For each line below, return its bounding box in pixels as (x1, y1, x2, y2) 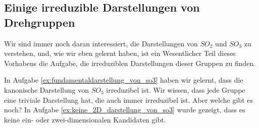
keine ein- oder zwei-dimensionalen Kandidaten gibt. (4, 114, 166, 124)
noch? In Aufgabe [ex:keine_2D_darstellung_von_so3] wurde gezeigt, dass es (4, 104, 245, 115)
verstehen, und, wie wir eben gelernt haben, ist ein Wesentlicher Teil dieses (4, 48, 236, 58)
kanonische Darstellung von (4, 84, 89, 95)
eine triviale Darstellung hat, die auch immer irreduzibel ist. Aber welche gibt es (4, 94, 253, 105)
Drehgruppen (4, 14, 75, 30)
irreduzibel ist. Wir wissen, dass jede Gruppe (106, 84, 245, 95)
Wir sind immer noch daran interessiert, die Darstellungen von (4, 38, 198, 48)
